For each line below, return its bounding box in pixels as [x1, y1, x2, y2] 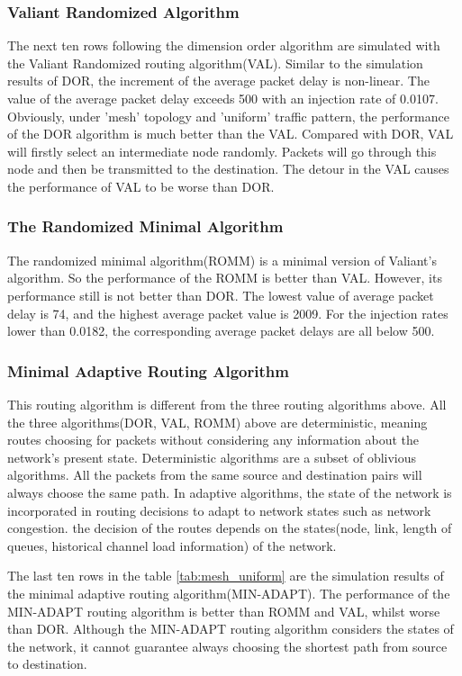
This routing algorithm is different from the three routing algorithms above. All [7, 394, 447, 413]
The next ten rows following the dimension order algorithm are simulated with [7, 36, 440, 55]
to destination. [7, 654, 87, 673]
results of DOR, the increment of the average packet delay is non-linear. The [7, 71, 430, 90]
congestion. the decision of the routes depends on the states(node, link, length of [7, 518, 452, 537]
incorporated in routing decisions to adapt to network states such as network [7, 500, 431, 519]
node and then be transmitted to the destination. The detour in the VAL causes [7, 159, 449, 178]
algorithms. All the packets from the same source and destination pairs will [7, 465, 422, 484]
